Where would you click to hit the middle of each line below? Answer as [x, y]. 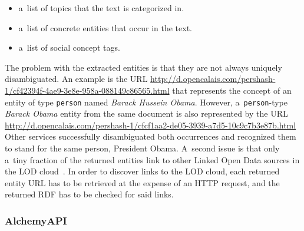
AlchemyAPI [36, 220]
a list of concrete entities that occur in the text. [105, 27]
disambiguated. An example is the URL [76, 79]
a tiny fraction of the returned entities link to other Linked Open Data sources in [152, 159]
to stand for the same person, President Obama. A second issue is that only [142, 148]
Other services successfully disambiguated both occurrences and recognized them [151, 136]
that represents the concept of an [232, 90]
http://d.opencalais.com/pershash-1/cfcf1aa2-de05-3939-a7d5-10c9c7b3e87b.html [151, 125]
